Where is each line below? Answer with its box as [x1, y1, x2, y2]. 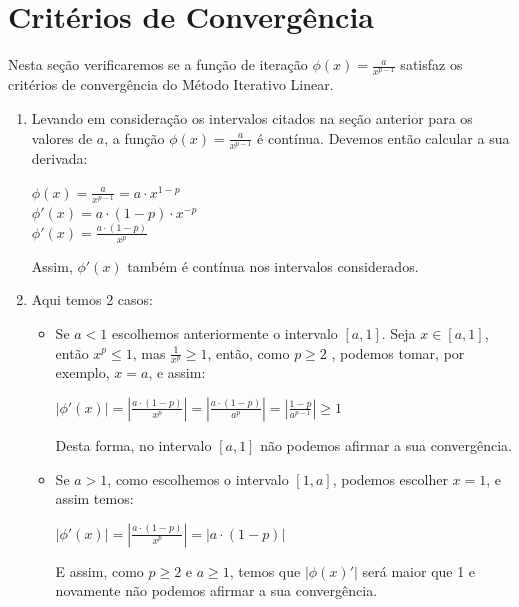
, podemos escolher [332, 468, 448, 489]
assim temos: [55, 488, 134, 509]
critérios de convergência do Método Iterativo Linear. [8, 74, 334, 95]
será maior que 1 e [362, 560, 476, 581]
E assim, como [55, 560, 144, 581]
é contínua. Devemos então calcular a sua [257, 127, 510, 148]
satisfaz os [400, 54, 463, 75]
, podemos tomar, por [331, 342, 465, 363]
